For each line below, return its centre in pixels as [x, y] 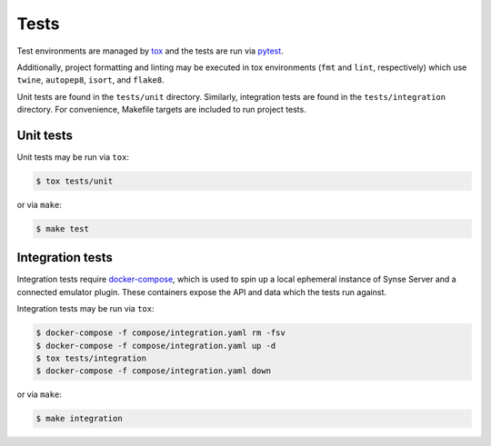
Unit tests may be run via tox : [73, 157]
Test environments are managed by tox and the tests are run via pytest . [150, 51]
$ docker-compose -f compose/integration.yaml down [154, 371]
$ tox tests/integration [91, 358]
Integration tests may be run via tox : [85, 309]
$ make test [63, 228]
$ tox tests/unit [75, 181]
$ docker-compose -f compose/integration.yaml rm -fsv [160, 333]
